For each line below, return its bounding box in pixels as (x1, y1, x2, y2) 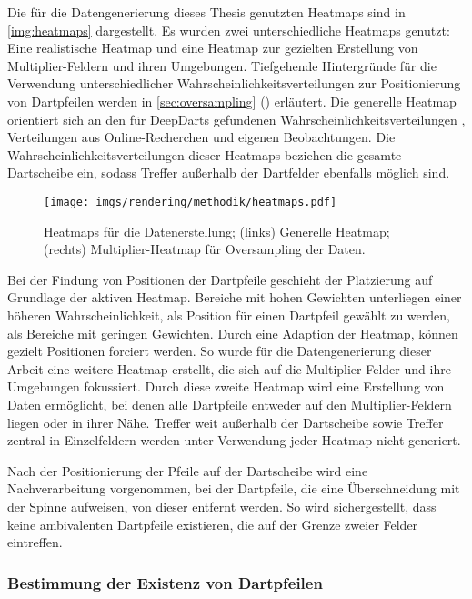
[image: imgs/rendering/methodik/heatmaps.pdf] (44, 195, 337, 208)
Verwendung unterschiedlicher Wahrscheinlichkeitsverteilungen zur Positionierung (7, 74, 461, 93)
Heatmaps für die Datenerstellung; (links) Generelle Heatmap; (44, 221, 390, 240)
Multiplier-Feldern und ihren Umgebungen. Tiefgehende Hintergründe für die (7, 56, 437, 75)
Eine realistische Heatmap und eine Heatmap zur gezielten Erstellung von (7, 38, 418, 57)
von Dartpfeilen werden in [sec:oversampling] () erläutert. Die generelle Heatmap (7, 91, 457, 110)
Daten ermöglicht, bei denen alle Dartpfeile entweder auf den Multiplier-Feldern (7, 394, 452, 413)
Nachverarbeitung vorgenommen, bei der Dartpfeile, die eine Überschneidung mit (7, 479, 460, 498)
